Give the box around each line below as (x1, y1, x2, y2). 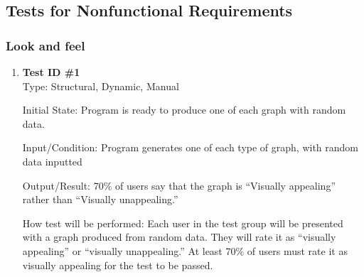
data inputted (22, 153, 82, 168)
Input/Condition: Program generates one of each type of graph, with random (22, 140, 359, 155)
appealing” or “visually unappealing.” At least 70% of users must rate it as (22, 243, 348, 258)
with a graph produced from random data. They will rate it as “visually (22, 229, 336, 244)
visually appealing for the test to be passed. (22, 257, 213, 272)
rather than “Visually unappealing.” (22, 192, 178, 207)
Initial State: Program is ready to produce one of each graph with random (22, 102, 346, 117)
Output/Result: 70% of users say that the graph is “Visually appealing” (22, 178, 336, 192)
